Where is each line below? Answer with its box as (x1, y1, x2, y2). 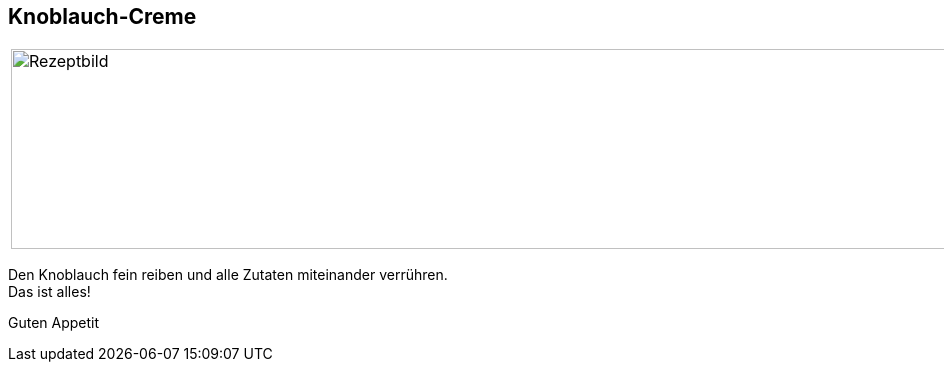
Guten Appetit (8, 314, 100, 332)
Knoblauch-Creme (8, 4, 197, 29)
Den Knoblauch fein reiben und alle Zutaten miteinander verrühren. (8, 266, 448, 284)
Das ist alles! (8, 283, 91, 301)
